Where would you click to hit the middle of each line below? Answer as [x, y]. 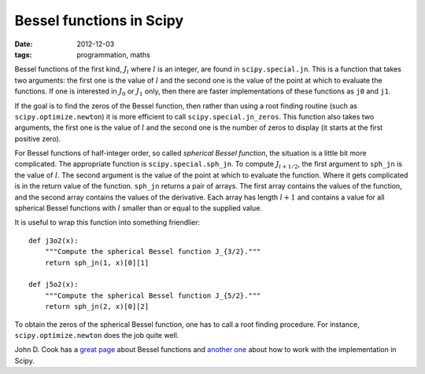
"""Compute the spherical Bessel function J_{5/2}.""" [153, 295]
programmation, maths [114, 54]
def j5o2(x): [54, 284]
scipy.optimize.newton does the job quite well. [97, 335]
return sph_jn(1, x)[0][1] [97, 262]
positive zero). [38, 138]
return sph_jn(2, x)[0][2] [97, 307]
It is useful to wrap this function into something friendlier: [107, 222]
